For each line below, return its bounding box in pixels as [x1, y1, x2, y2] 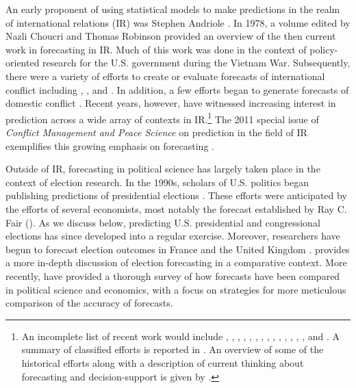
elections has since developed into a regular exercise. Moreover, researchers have [5, 229, 340, 243]
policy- [309, 42, 338, 56]
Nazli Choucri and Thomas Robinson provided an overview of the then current [5, 29, 336, 43]
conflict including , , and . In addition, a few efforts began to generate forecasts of [5, 82, 349, 96]
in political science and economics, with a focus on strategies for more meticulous [5, 282, 346, 296]
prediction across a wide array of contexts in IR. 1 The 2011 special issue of [5, 109, 319, 126]
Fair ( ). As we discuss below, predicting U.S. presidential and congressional [5, 215, 320, 229]
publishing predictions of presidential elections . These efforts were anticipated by [5, 188, 347, 203]
